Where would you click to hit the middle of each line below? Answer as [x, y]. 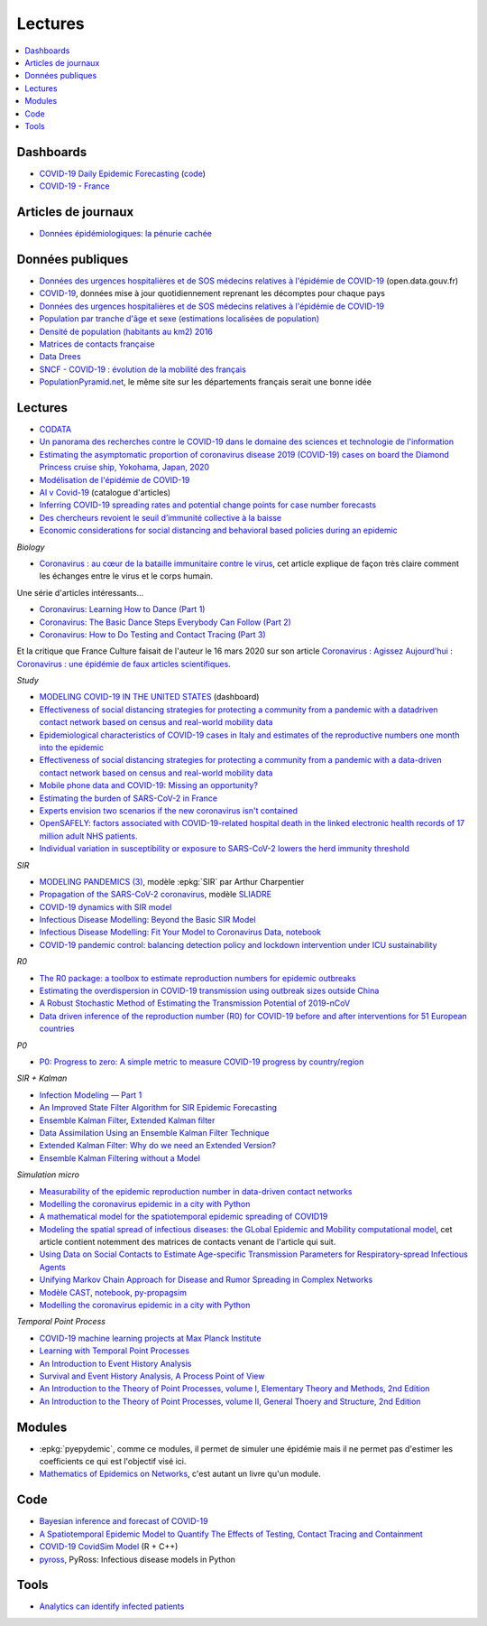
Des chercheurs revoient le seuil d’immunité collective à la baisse [161, 517]
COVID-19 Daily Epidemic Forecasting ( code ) [123, 173]
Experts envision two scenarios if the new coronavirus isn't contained [168, 810]
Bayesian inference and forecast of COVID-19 [124, 1521]
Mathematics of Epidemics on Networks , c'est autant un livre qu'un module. [180, 1474]
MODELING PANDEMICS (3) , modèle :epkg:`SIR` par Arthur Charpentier [172, 881]
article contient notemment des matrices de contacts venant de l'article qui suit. [188, 1242]
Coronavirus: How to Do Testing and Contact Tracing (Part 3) [152, 634]
